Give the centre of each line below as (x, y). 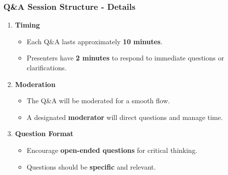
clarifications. (47, 67)
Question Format (44, 133)
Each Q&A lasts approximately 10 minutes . (95, 41)
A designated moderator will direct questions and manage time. (125, 117)
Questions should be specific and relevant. (91, 166)
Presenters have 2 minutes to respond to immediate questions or (125, 58)
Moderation (35, 84)
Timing (27, 25)
